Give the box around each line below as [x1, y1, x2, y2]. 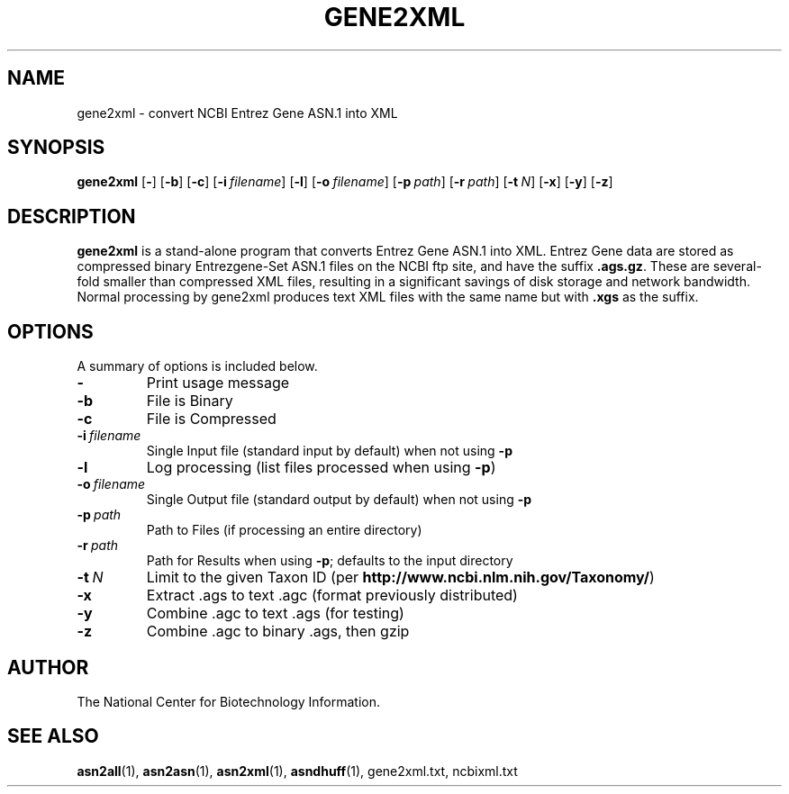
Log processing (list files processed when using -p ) [146, 458, 496, 477]
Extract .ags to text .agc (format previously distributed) [146, 586, 518, 605]
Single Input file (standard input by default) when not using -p [146, 443, 512, 459]
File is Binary [146, 392, 233, 411]
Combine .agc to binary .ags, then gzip [146, 622, 410, 641]
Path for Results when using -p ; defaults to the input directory [146, 553, 513, 569]
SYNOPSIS [7, 136, 105, 159]
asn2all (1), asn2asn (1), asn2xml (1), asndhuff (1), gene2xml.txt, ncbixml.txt [77, 762, 518, 779]
